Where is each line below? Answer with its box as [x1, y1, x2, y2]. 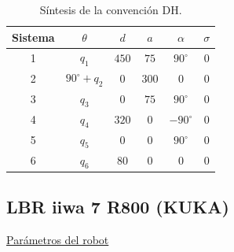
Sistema [12, 28, 55, 45]
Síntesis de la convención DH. [39, 2, 182, 17]
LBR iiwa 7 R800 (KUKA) [6, 195, 229, 219]
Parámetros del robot [6, 232, 109, 248]
